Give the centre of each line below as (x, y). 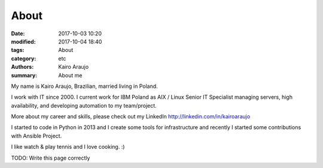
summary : (24, 75)
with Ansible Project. (36, 136)
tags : (18, 50)
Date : (18, 33)
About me (70, 75)
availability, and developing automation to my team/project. (84, 105)
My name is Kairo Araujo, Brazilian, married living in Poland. (84, 86)
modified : (23, 41)
